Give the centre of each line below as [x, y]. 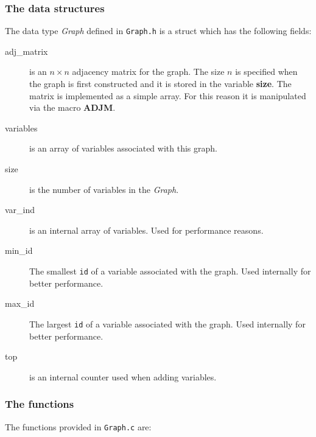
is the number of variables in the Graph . [104, 189]
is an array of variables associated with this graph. [123, 148]
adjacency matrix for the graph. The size [148, 72]
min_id [19, 250]
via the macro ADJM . [72, 107]
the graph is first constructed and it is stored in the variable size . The [160, 84]
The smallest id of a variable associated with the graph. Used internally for [170, 271]
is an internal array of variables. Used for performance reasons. [146, 230]
